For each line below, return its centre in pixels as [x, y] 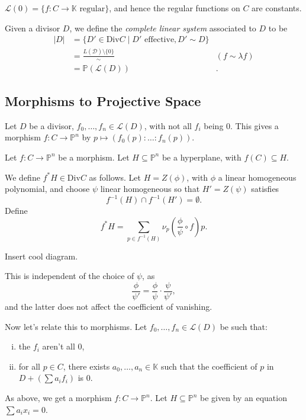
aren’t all [59, 346]
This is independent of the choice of [70, 276]
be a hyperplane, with [202, 157]
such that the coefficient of [209, 366]
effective [159, 40]
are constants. [277, 8]
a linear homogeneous [257, 177]
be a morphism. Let [94, 157]
